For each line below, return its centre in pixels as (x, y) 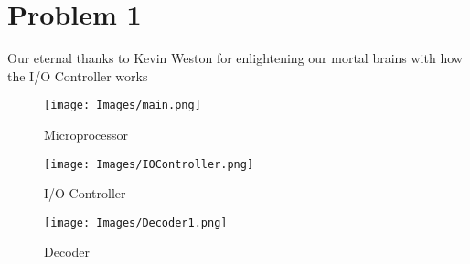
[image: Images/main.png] (123, 106)
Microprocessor (86, 134)
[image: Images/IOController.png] (149, 164)
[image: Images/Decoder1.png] (136, 222)
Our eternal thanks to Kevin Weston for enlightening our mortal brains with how (235, 58)
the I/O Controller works (78, 75)
